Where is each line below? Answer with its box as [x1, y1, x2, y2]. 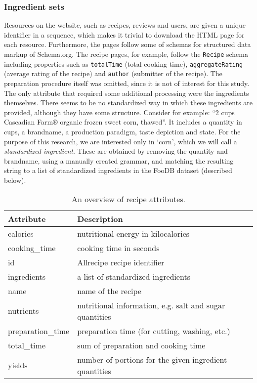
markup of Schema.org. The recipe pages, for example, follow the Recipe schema [4, 49, 248, 59]
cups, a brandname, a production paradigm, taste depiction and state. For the [4, 126, 241, 136]
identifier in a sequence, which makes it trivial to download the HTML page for [4, 29, 245, 40]
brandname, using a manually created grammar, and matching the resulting [4, 155, 234, 166]
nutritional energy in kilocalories [77, 227, 190, 239]
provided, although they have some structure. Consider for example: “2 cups [4, 107, 235, 117]
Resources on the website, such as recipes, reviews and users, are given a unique [4, 20, 246, 30]
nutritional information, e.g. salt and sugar [77, 299, 225, 311]
